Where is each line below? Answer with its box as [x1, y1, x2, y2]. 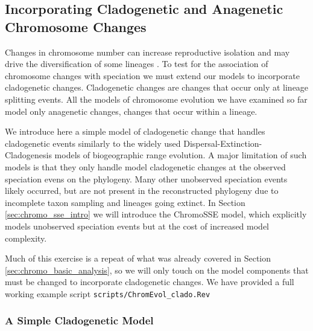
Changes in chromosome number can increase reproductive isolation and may [5, 45, 290, 58]
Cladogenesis [5, 149, 52, 161]
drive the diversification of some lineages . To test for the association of [5, 57, 268, 70]
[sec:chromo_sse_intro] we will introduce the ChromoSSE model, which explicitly [5, 208, 307, 220]
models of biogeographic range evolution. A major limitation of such [54, 149, 307, 161]
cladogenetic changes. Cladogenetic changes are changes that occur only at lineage [5, 81, 309, 94]
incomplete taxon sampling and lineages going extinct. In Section [5, 196, 245, 208]
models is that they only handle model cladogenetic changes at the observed [5, 160, 286, 173]
